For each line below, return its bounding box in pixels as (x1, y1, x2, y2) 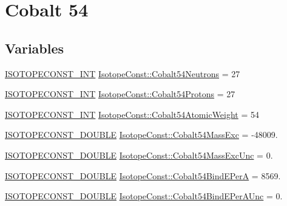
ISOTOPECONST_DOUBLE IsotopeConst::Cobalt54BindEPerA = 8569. (5, 169, 281, 182)
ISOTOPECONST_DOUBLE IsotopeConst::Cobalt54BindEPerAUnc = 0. (5, 190, 283, 202)
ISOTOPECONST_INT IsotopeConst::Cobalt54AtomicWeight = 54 (5, 108, 260, 120)
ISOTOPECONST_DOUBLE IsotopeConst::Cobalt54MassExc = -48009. (5, 128, 278, 141)
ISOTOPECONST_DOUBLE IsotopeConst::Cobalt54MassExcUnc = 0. (5, 148, 273, 161)
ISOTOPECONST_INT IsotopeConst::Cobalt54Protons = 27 (5, 88, 235, 100)
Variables (5, 38, 64, 57)
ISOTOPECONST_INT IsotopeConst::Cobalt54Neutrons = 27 (5, 67, 240, 80)
